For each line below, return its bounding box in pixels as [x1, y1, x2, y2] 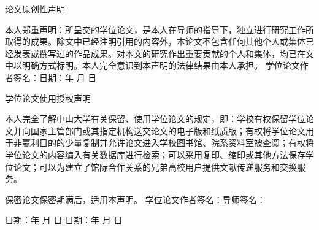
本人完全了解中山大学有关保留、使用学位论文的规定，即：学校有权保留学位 [5, 112, 306, 125]
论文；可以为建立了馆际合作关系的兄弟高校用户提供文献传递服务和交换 [13, 160, 297, 173]
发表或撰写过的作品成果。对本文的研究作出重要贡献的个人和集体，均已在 [13, 47, 306, 59]
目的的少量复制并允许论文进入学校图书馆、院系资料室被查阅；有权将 [39, 136, 314, 149]
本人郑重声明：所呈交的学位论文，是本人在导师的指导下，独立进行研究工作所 [5, 23, 314, 36]
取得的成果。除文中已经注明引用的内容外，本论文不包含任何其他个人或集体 [5, 35, 306, 48]
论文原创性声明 [5, 2, 65, 15]
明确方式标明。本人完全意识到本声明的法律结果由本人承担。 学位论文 [21, 59, 300, 72]
